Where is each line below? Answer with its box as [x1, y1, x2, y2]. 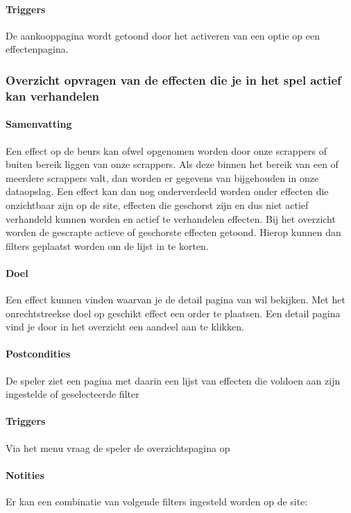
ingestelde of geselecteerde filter [6, 387, 139, 401]
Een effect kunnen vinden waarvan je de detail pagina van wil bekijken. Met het [6, 292, 345, 307]
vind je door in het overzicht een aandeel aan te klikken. [6, 319, 244, 334]
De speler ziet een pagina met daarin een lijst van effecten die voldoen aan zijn [6, 373, 341, 387]
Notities [6, 467, 44, 482]
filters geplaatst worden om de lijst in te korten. [6, 238, 209, 253]
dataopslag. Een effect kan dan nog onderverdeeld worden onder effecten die [6, 184, 329, 199]
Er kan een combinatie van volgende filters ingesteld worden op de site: [6, 494, 308, 509]
